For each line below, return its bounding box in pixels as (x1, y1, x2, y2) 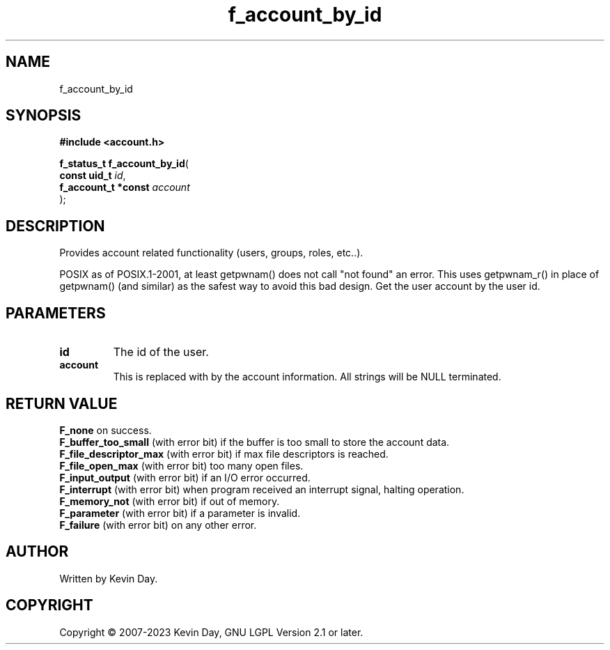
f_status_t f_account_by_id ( (59, 157, 189, 170)
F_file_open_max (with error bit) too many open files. (59, 459, 304, 472)
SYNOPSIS (6, 107, 81, 125)
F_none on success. (59, 424, 152, 436)
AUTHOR (6, 543, 69, 561)
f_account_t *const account (59, 181, 190, 194)
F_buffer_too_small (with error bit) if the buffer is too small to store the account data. (59, 435, 450, 448)
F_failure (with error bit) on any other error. (59, 518, 257, 531)
